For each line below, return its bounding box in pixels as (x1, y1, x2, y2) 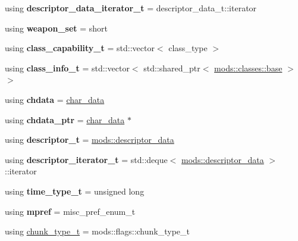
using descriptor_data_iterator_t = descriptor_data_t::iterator (5, 2, 257, 14)
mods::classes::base (214, 61, 283, 74)
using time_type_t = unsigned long (5, 184, 145, 197)
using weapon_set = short (5, 21, 108, 34)
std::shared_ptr (143, 61, 200, 74)
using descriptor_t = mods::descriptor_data (5, 133, 174, 146)
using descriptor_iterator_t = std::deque (5, 153, 168, 165)
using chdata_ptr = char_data (5, 113, 125, 126)
